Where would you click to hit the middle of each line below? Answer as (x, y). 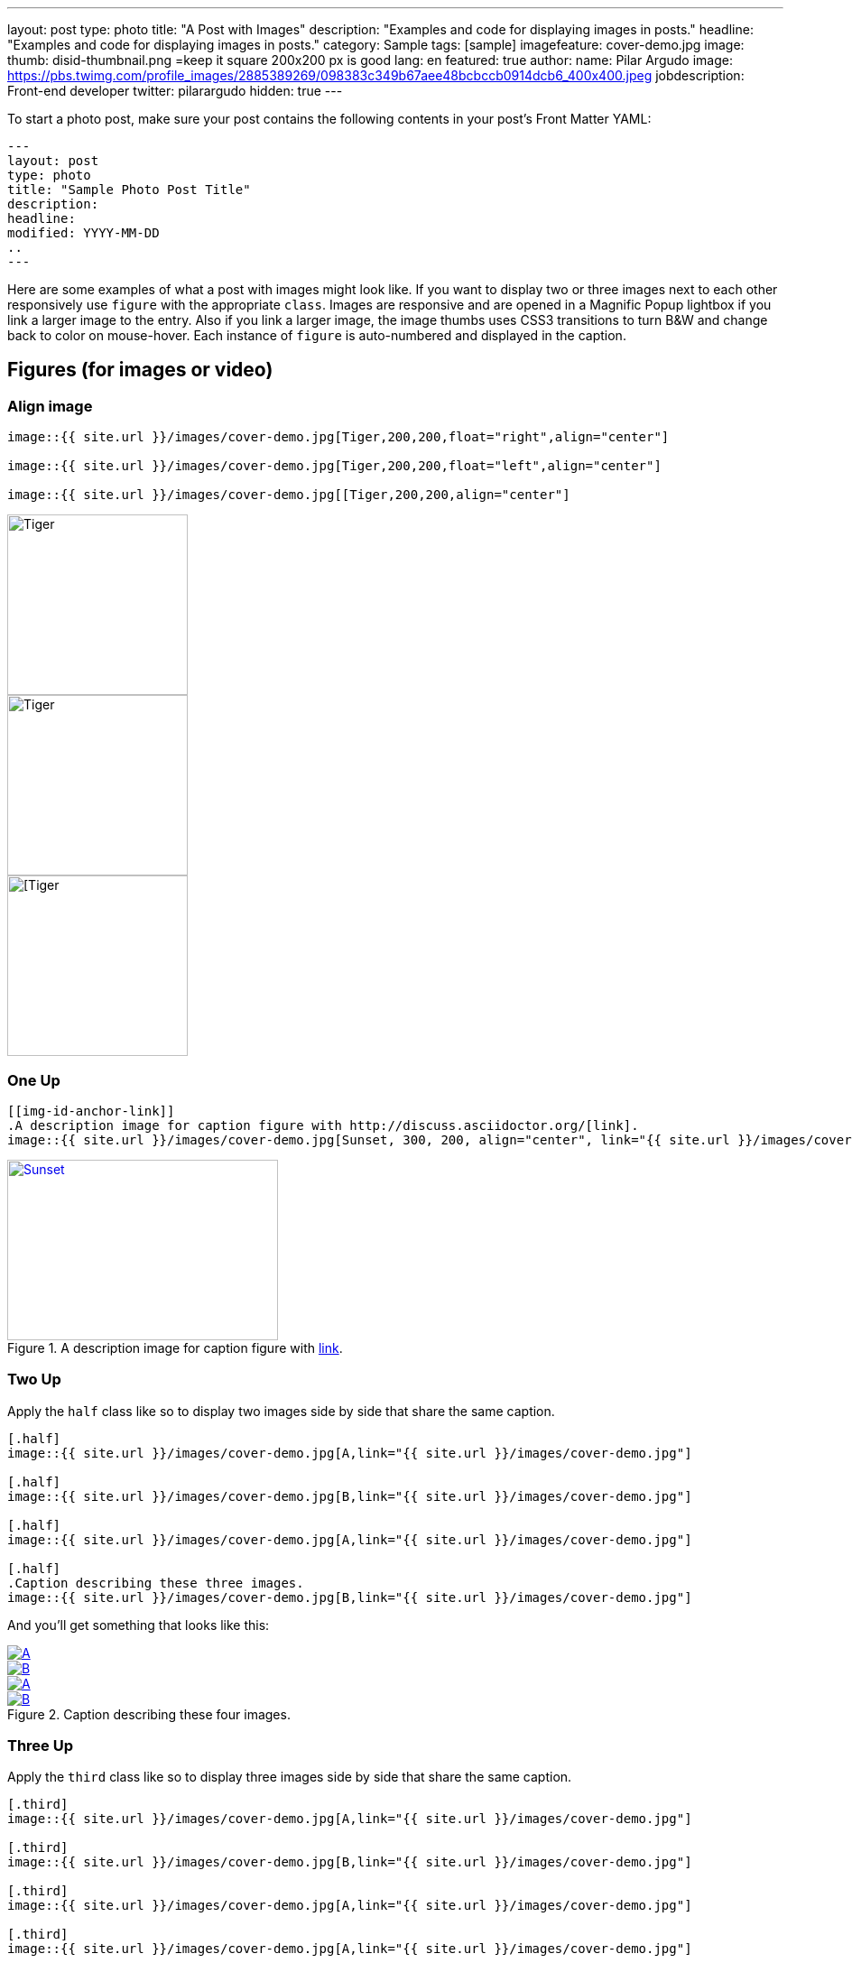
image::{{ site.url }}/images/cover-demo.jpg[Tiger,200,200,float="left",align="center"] (334, 466)
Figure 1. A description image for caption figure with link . (175, 1347)
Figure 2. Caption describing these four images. (149, 1714)
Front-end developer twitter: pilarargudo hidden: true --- (175, 91)
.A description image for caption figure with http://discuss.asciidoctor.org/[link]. (323, 1125)
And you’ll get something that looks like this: (139, 1625)
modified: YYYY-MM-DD (83, 233)
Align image (50, 406)
